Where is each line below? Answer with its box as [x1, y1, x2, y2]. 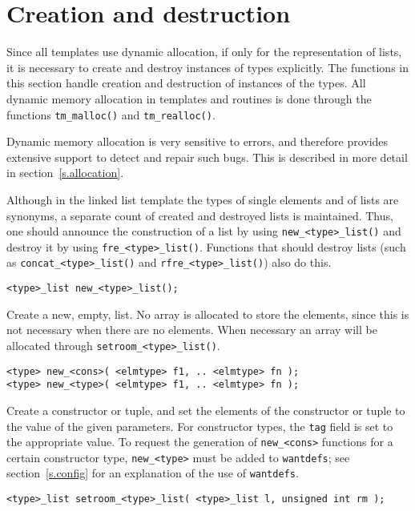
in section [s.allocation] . [6, 164, 124, 181]
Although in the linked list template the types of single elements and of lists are [6, 191, 399, 207]
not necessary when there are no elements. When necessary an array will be [6, 321, 377, 338]
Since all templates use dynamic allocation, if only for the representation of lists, [6, 43, 402, 60]
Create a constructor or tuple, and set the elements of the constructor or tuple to [6, 401, 405, 418]
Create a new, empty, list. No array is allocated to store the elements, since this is [6, 305, 409, 322]
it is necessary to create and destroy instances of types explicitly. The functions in [6, 58, 409, 75]
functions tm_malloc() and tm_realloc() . [6, 106, 216, 123]
